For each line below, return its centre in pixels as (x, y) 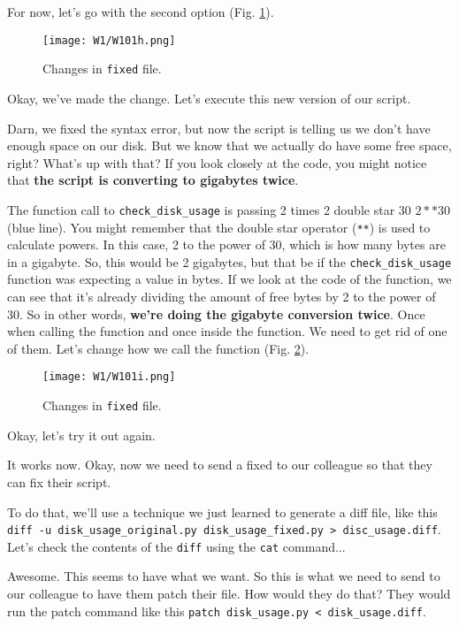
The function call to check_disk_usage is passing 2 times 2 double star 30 (209, 209)
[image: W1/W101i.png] (109, 377)
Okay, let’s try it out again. (81, 435)
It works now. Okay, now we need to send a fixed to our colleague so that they (220, 465)
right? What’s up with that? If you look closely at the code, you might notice (217, 162)
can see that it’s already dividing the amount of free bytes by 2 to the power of (222, 297)
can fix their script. (59, 481)
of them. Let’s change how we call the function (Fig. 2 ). (158, 348)
